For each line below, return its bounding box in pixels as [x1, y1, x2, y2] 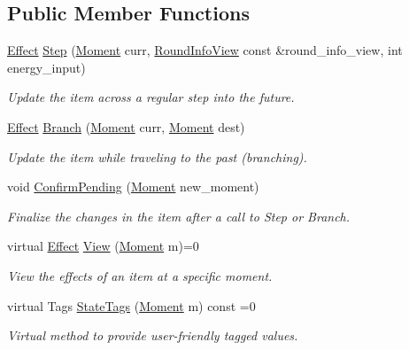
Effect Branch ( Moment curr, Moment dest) [7, 117, 245, 136]
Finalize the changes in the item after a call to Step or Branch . [7, 206, 351, 225]
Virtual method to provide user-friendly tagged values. [7, 326, 298, 345]
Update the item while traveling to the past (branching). [7, 147, 307, 166]
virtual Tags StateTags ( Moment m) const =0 [7, 296, 256, 315]
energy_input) [7, 58, 86, 76]
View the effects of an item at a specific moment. [7, 266, 273, 284]
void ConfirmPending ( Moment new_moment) [7, 177, 259, 196]
